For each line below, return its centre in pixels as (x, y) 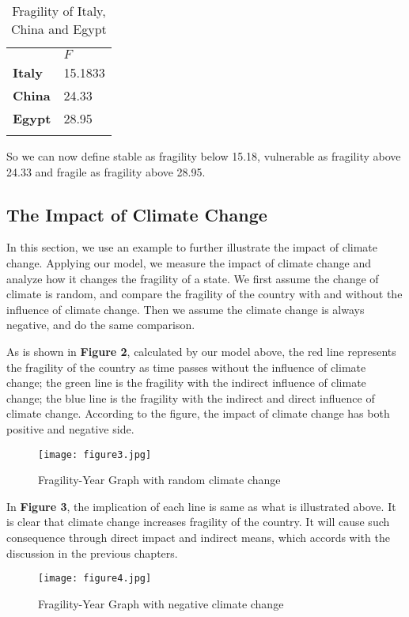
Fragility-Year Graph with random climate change (159, 480)
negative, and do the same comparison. (101, 325)
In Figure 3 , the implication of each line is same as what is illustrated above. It (201, 506)
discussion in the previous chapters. (92, 553)
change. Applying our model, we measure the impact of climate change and (189, 262)
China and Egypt (59, 29)
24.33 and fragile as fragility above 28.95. (106, 171)
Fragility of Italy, (59, 11)
